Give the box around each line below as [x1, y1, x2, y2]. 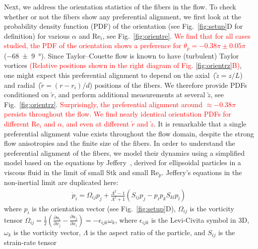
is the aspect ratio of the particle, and [90, 227, 205, 237]
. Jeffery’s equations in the [161, 167, 242, 177]
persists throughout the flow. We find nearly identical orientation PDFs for [4, 109, 232, 119]
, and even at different [62, 118, 129, 128]
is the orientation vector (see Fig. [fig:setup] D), [32, 203, 176, 214]
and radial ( [4, 79, 41, 90]
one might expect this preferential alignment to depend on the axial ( [4, 70, 216, 80]
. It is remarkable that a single [153, 118, 247, 128]
